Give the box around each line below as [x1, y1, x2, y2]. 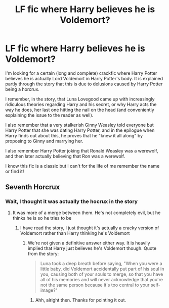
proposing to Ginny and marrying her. [5, 138, 83, 144]
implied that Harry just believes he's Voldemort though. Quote [27, 245, 157, 251]
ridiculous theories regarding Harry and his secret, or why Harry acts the [5, 101, 157, 107]
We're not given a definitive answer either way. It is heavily [27, 240, 150, 246]
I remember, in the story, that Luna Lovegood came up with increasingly [5, 96, 155, 102]
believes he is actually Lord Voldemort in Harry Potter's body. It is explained [5, 75, 163, 81]
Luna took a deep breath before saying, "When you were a [40, 260, 162, 266]
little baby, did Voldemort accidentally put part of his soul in [40, 266, 164, 272]
